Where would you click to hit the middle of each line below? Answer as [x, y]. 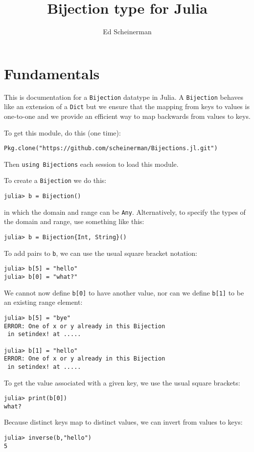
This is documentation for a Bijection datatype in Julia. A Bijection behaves [124, 97]
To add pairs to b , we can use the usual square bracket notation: [101, 253]
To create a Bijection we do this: [55, 180]
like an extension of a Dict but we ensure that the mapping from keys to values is [127, 106]
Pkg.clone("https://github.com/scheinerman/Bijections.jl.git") [111, 148]
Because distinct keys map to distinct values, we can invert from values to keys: [123, 422]
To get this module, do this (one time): [62, 132]
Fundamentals [52, 73]
